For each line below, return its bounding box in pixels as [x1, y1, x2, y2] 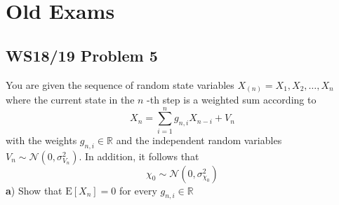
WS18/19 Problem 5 [6, 44, 158, 66]
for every [119, 183, 157, 197]
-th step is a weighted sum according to [147, 92, 317, 107]
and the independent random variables [116, 132, 282, 147]
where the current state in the [6, 92, 135, 107]
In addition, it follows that [85, 148, 199, 163]
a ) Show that [6, 183, 62, 197]
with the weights [6, 132, 77, 147]
